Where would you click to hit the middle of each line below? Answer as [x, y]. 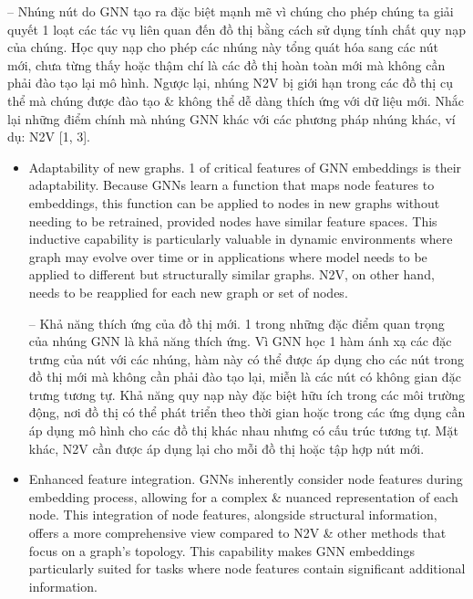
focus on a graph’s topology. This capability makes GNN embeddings [222, 550]
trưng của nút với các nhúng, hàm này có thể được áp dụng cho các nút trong [247, 358]
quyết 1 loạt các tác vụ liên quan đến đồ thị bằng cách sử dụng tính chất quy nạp [236, 29]
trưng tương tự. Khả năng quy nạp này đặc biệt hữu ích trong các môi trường [247, 394]
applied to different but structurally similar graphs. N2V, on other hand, [231, 274]
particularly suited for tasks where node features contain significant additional [247, 568]
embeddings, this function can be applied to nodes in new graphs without [234, 202]
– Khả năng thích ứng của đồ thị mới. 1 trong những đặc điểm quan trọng [236, 323]
